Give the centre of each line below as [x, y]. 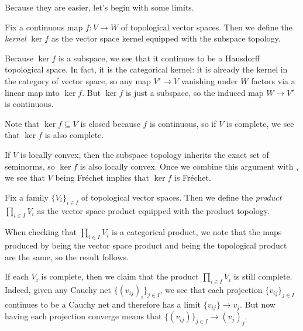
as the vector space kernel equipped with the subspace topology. [166, 38]
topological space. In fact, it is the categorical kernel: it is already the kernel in [146, 69]
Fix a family [27, 197]
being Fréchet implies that [102, 177]
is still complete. [263, 276]
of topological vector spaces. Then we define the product [182, 197]
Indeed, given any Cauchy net [58, 290]
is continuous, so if [183, 123]
